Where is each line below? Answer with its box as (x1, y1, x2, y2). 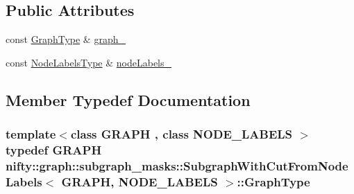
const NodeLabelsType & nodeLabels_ (6, 55, 172, 69)
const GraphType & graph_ (6, 32, 126, 46)
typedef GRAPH (6, 141, 102, 159)
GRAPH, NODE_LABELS (61, 173, 218, 190)
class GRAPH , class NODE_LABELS (70, 125, 293, 143)
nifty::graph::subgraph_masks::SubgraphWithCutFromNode (6, 157, 348, 174)
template (6, 125, 56, 143)
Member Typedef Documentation (6, 89, 251, 110)
